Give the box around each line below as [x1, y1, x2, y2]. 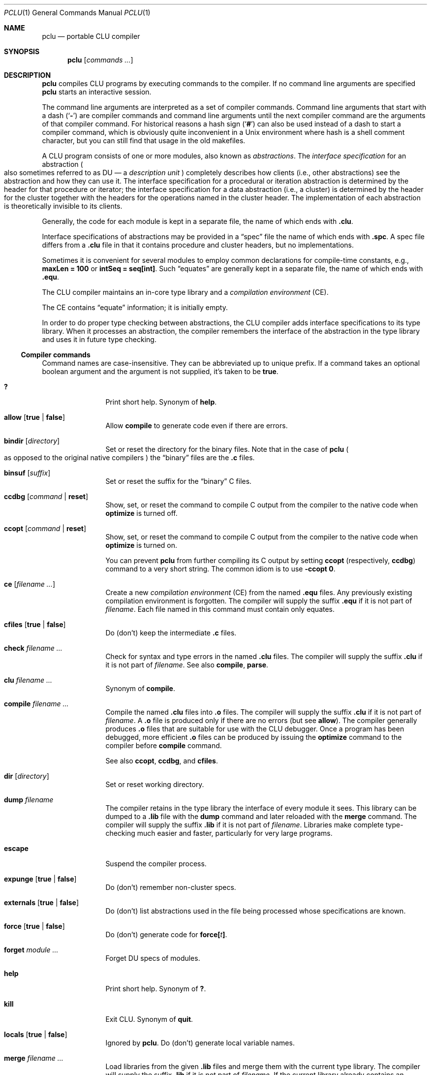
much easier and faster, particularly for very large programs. [137, 829, 333, 837]
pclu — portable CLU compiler [42, 32, 140, 40]
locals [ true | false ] [4, 1030, 67, 1039]
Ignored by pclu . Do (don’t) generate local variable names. [105, 1039, 295, 1047]
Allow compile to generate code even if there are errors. [105, 421, 288, 430]
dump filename [4, 795, 54, 804]
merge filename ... [4, 1054, 63, 1062]
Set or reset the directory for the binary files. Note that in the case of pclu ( [105, 445, 349, 453]
